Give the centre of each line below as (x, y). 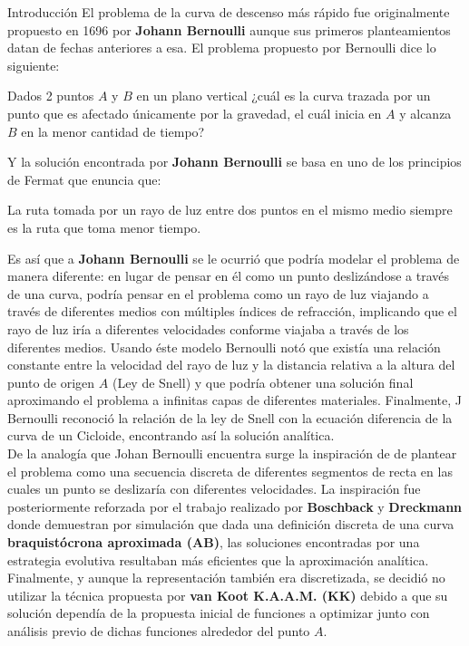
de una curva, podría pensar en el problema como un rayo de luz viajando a (218, 293)
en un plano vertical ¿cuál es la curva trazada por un (283, 96)
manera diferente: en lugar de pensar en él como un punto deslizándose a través (228, 276)
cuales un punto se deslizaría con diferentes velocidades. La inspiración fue (214, 489)
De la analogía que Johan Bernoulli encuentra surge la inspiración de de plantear (232, 453)
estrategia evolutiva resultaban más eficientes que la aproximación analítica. (218, 559)
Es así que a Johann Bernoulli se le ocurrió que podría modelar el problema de (234, 258)
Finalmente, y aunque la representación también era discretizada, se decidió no (226, 578)
